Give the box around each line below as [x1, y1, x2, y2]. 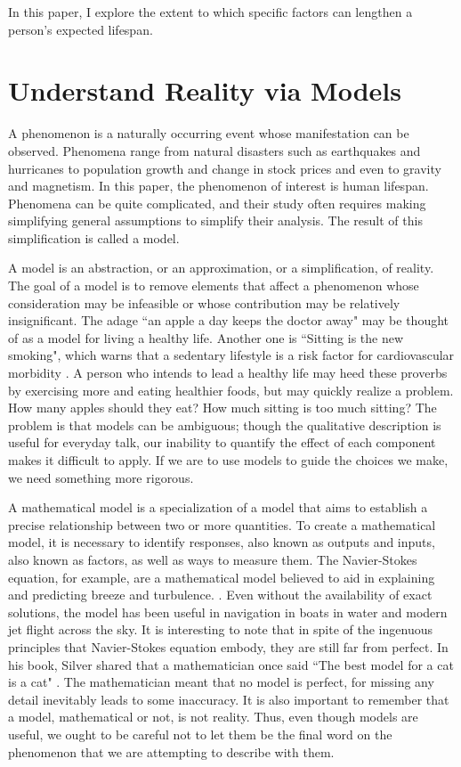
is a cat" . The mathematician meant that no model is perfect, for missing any [8, 673, 434, 691]
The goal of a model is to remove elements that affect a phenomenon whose [8, 276, 419, 295]
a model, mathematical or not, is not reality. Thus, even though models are [8, 707, 418, 726]
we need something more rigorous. [8, 468, 194, 486]
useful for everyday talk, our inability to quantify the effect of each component [8, 433, 436, 452]
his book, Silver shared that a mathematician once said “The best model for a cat [8, 655, 454, 673]
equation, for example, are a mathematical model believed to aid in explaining [8, 567, 435, 586]
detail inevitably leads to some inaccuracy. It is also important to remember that [8, 689, 449, 708]
